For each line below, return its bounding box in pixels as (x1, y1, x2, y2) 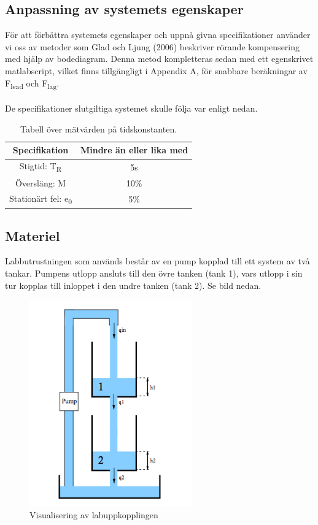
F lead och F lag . (5, 76, 60, 91)
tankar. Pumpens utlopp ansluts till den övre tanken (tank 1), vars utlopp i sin (5, 266, 303, 279)
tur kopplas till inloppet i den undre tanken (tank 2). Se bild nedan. (5, 278, 262, 291)
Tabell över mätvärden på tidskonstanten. (20, 122, 177, 135)
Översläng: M (15, 176, 66, 189)
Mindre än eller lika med (80, 144, 188, 156)
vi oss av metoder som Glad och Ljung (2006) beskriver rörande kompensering (5, 40, 300, 53)
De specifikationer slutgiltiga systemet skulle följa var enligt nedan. (5, 102, 258, 115)
